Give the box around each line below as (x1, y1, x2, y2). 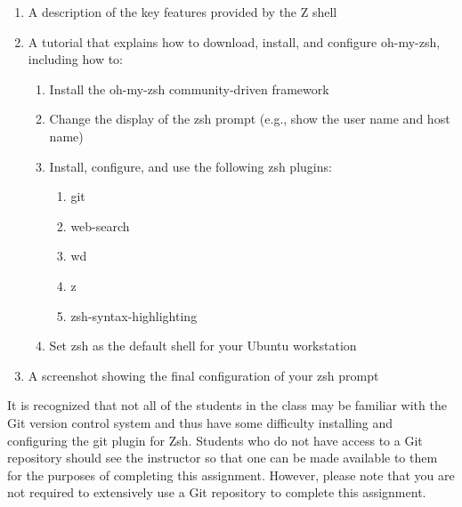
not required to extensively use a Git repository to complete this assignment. (7, 483, 426, 502)
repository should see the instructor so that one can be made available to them (7, 448, 438, 467)
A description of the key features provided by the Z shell (28, 3, 337, 20)
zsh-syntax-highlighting (70, 306, 198, 325)
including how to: (28, 50, 123, 68)
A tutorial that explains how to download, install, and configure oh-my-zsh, (28, 32, 441, 51)
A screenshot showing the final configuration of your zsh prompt (28, 366, 379, 384)
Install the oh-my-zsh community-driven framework (49, 79, 329, 98)
